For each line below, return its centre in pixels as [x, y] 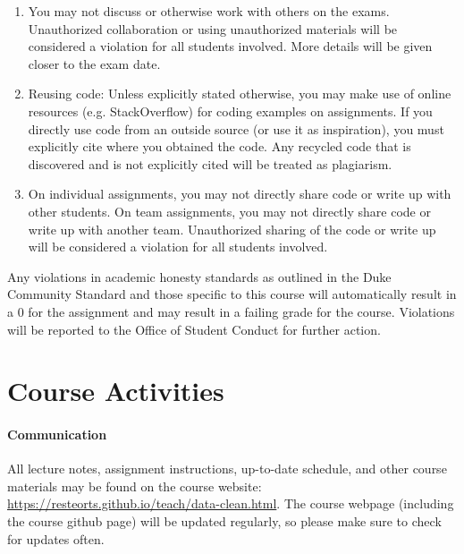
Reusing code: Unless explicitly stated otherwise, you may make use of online [240, 94]
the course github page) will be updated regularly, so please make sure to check [224, 521]
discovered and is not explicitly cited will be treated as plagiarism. [210, 163]
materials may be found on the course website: [135, 486]
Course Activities [116, 391]
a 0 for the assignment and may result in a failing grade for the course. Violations [231, 311]
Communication [57, 435]
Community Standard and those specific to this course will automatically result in [232, 294]
